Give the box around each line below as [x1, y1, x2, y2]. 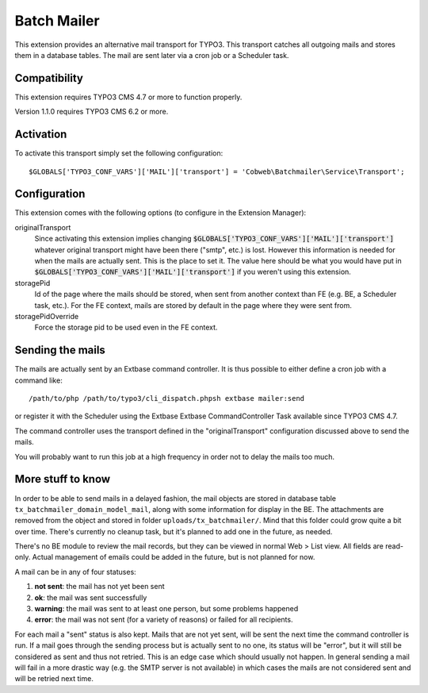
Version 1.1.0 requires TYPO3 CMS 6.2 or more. [14, 107, 169, 117]
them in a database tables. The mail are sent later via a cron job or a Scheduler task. [14, 50, 289, 60]
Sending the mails [14, 344, 106, 357]
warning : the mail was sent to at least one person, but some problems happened [34, 604, 299, 614]
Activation [14, 128, 67, 141]
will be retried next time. [14, 674, 94, 683]
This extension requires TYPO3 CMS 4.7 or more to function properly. [14, 92, 243, 102]
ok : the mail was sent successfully [34, 592, 147, 603]
